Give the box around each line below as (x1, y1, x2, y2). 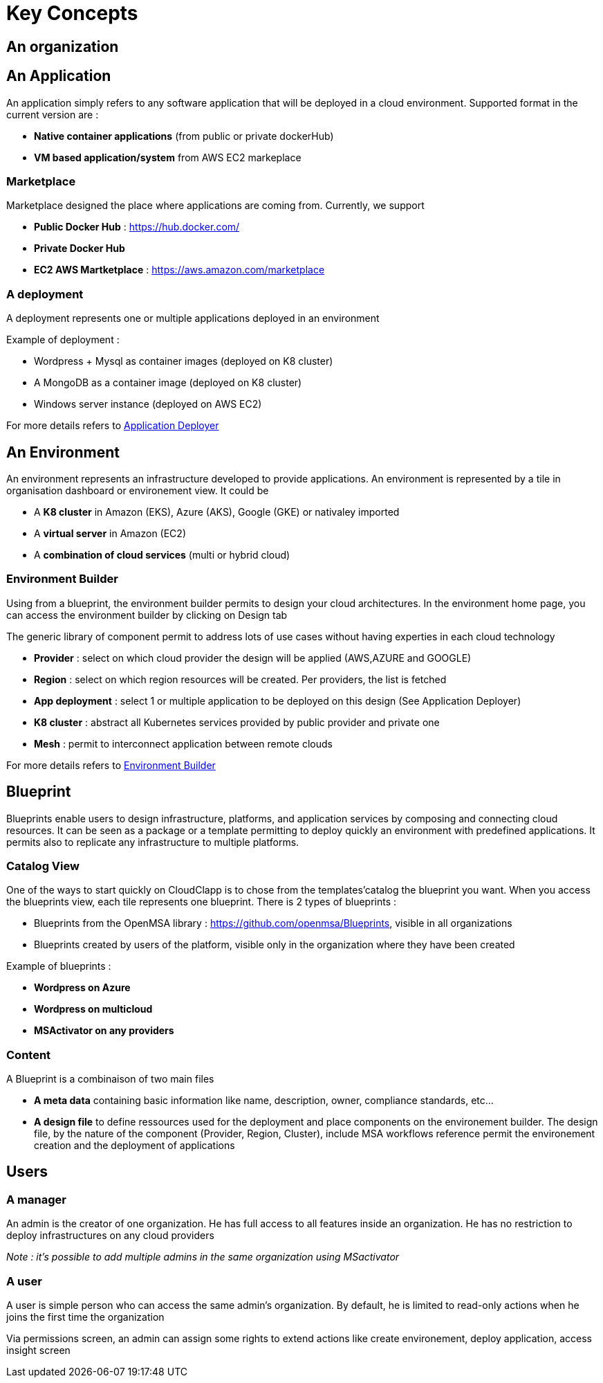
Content (6, 1047, 51, 1062)
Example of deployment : (6, 334, 120, 346)
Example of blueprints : (6, 960, 111, 973)
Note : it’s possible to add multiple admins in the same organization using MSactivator (6, 1251, 400, 1263)
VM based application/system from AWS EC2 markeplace (34, 151, 301, 163)
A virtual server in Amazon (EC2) (34, 527, 186, 539)
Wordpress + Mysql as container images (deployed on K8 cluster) (34, 355, 333, 368)
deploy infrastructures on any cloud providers (6, 1229, 214, 1242)
